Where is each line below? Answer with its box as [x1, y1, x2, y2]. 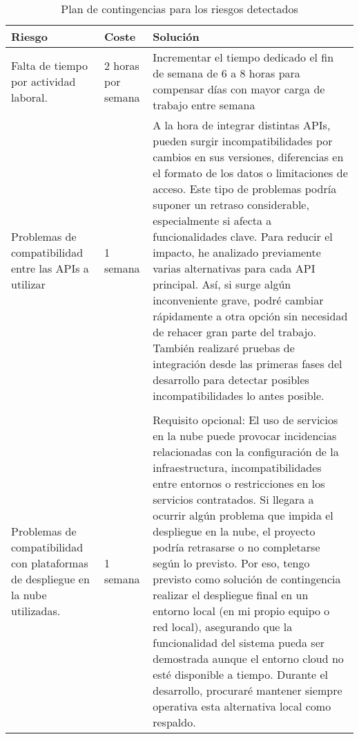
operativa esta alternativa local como [153, 698, 331, 714]
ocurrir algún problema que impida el [153, 507, 333, 523]
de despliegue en [11, 571, 90, 587]
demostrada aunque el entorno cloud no [153, 650, 344, 666]
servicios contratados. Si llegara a [153, 491, 314, 507]
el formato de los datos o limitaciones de [153, 165, 348, 181]
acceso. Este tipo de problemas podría [153, 181, 337, 197]
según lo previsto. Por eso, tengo [153, 555, 310, 571]
